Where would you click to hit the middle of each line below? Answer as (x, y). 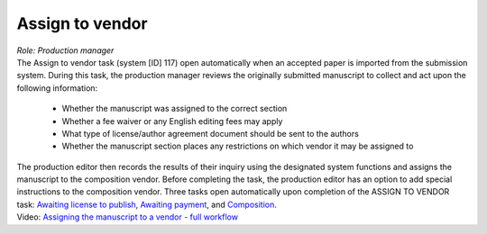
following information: (57, 88)
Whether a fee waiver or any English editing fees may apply (172, 121)
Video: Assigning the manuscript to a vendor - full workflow (128, 217)
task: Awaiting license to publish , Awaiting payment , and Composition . (147, 204)
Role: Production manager (65, 50)
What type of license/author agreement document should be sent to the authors (211, 133)
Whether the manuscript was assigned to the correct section (175, 109)
